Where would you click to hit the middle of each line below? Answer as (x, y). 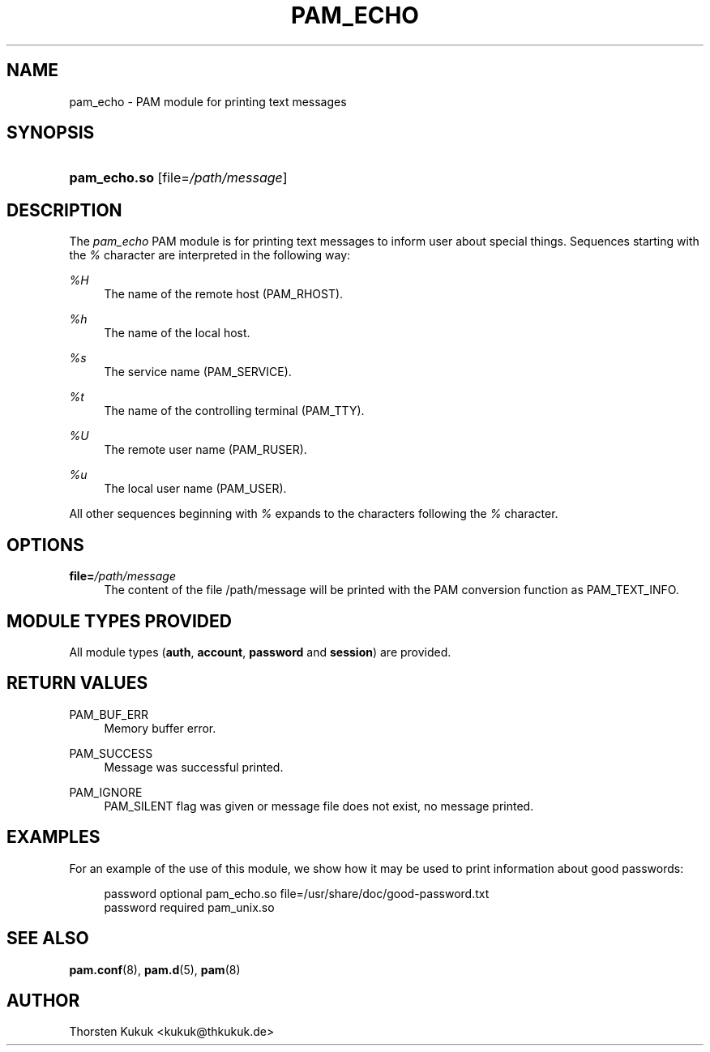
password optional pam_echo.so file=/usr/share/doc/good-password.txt (297, 893)
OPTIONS (45, 545)
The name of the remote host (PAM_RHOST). (224, 294)
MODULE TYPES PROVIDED (119, 621)
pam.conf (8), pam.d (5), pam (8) (155, 969)
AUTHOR (43, 1000)
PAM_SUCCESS (111, 753)
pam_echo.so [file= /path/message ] (178, 178)
